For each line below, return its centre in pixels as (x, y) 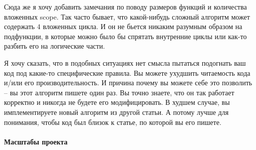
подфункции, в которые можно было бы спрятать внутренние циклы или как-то (125, 36)
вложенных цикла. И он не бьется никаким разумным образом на (143, 26)
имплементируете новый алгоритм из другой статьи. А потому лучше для (116, 112)
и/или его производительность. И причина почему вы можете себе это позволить (128, 83)
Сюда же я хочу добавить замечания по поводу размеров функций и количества (125, 7)
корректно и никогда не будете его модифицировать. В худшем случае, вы (117, 102)
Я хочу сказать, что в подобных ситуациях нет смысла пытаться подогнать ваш (125, 62)
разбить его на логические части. (55, 46)
